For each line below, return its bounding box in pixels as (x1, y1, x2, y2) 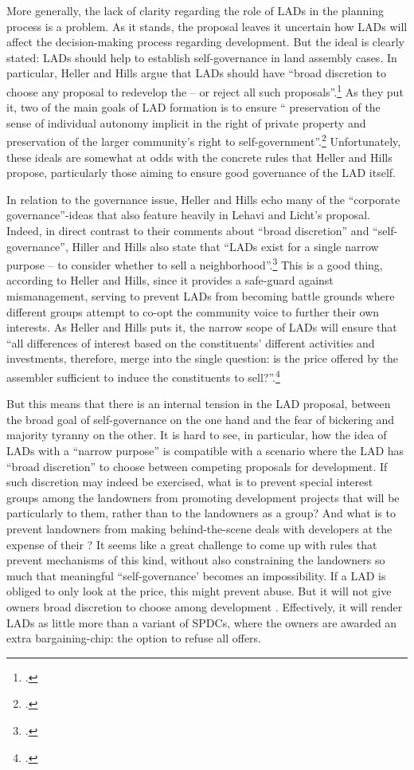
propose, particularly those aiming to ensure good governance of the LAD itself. (6, 164, 396, 181)
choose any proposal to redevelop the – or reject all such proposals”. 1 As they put (6, 81, 404, 100)
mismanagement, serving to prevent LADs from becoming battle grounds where (6, 288, 395, 304)
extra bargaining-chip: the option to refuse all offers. (6, 630, 261, 646)
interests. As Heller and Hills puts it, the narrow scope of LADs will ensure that (6, 319, 397, 336)
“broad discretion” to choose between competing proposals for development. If (6, 458, 388, 474)
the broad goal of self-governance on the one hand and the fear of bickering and (6, 411, 395, 427)
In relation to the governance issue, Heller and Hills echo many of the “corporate (6, 191, 400, 207)
